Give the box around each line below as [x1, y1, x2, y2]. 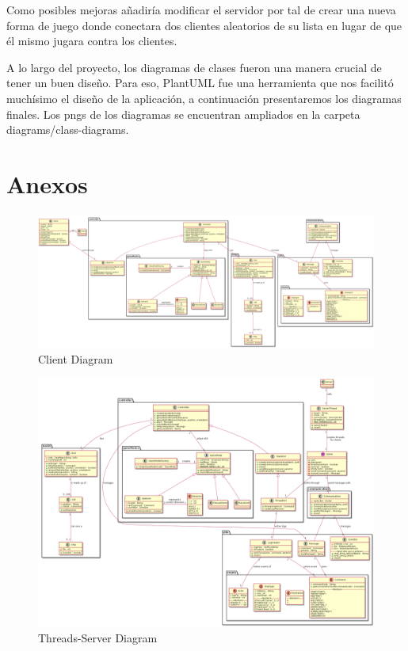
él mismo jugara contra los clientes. [6, 32, 177, 49]
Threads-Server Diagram [38, 629, 158, 645]
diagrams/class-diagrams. [6, 121, 129, 138]
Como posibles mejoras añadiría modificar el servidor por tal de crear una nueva [6, 2, 396, 17]
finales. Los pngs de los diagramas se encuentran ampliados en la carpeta [6, 105, 360, 122]
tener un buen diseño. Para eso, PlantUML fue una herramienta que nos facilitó [6, 74, 394, 91]
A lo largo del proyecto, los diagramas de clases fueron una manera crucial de [6, 59, 382, 75]
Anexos [6, 167, 88, 200]
